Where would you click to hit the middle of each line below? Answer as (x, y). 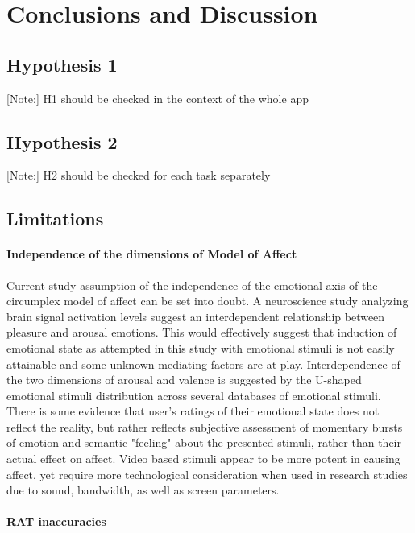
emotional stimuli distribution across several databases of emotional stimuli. (194, 395)
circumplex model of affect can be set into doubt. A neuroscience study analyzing (207, 301)
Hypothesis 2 (62, 141)
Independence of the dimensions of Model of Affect (152, 254)
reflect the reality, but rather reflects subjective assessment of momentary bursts (205, 426)
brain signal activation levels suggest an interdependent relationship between (196, 316)
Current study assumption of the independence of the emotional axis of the (192, 285)
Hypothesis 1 (62, 64)
